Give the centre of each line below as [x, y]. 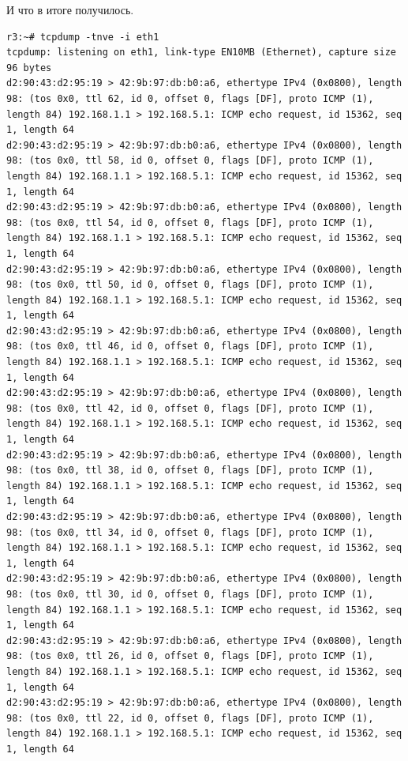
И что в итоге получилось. [70, 9]
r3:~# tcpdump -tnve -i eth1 [83, 37]
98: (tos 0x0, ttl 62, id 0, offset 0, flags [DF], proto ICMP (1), [190, 98]
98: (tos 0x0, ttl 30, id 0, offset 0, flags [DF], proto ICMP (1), [190, 594]
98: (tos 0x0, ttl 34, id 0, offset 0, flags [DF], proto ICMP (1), [190, 532]
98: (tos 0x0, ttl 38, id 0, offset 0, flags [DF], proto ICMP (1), [190, 471]
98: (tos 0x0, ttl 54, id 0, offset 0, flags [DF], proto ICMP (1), [190, 222]
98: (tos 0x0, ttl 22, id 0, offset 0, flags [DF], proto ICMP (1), [190, 718]
